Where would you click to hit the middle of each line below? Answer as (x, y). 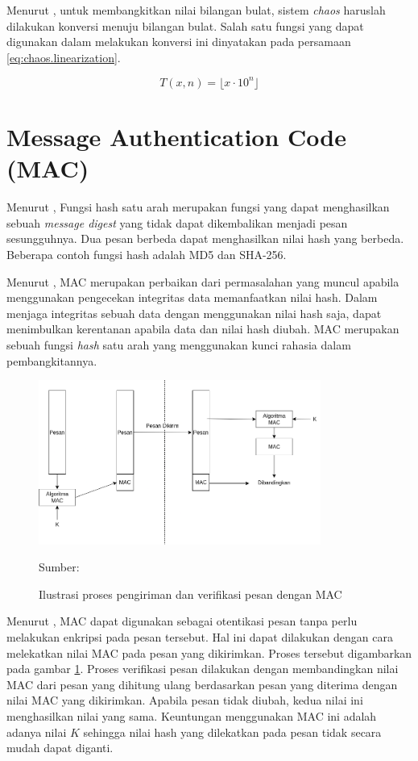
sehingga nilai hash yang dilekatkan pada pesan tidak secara (232, 732)
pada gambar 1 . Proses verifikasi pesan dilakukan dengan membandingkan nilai (203, 669)
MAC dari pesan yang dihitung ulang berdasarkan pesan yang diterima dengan (202, 684)
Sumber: (59, 567)
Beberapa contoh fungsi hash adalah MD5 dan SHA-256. (147, 254)
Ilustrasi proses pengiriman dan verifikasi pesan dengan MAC (190, 594)
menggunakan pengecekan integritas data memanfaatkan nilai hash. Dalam (192, 297)
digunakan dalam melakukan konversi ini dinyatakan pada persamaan (179, 42)
